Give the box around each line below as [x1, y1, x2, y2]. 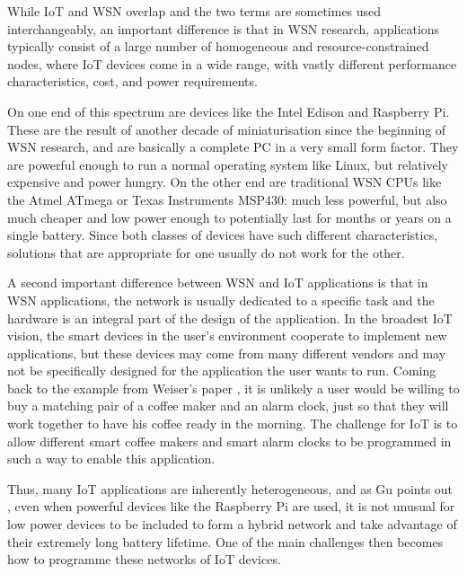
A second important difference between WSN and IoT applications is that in [7, 273, 428, 292]
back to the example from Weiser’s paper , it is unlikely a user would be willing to [7, 378, 460, 397]
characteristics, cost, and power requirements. [7, 72, 258, 91]
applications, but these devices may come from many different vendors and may [7, 343, 446, 362]
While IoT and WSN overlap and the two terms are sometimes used [7, 2, 382, 20]
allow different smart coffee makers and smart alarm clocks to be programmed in [7, 431, 452, 450]
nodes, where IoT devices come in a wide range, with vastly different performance [7, 54, 457, 73]
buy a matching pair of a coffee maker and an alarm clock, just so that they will [7, 396, 449, 415]
